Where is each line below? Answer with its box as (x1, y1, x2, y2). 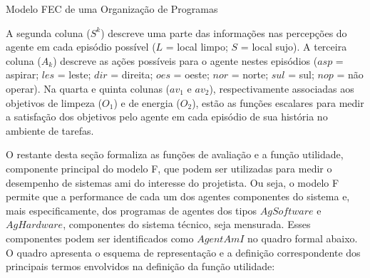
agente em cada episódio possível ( (6, 39, 156, 54)
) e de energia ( (113, 95, 180, 110)
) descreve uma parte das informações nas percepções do (101, 25, 347, 40)
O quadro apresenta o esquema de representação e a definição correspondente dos (6, 244, 361, 259)
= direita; (111, 67, 153, 82)
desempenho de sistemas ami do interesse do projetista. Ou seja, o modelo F (6, 175, 339, 190)
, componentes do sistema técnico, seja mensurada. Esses (63, 217, 311, 232)
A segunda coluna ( (6, 25, 91, 40)
